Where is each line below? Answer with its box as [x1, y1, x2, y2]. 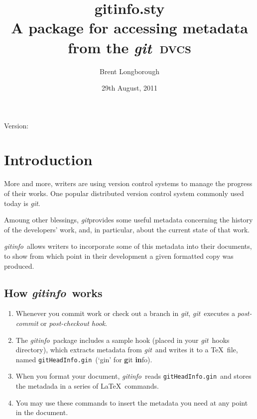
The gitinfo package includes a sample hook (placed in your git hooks [15, 334, 230, 345]
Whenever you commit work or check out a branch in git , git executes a [15, 308, 235, 318]
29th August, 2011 [101, 83, 158, 93]
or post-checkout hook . [40, 317, 107, 328]
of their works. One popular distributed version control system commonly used [4, 188, 244, 198]
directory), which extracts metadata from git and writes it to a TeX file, [15, 344, 238, 355]
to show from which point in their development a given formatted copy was [4, 250, 234, 261]
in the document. [15, 407, 68, 418]
